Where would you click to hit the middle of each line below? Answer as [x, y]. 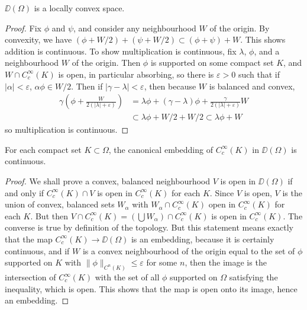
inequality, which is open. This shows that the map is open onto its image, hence [151, 288]
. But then [49, 215]
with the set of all [127, 277]
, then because [170, 86]
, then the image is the [226, 262]
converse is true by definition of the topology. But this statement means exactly [149, 227]
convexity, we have [38, 39]
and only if [25, 192]
